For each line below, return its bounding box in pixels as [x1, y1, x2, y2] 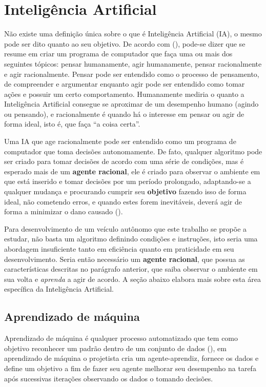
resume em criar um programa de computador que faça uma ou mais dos [4, 48, 233, 59]
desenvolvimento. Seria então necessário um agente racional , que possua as [4, 253, 245, 264]
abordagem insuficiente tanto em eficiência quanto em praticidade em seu [4, 243, 234, 254]
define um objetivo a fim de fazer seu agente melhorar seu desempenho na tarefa [4, 362, 256, 373]
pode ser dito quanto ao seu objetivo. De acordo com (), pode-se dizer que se [4, 38, 245, 49]
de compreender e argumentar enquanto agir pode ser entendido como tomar [4, 78, 245, 89]
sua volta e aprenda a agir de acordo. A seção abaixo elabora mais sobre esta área [4, 273, 261, 284]
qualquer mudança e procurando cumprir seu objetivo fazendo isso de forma [4, 186, 247, 197]
